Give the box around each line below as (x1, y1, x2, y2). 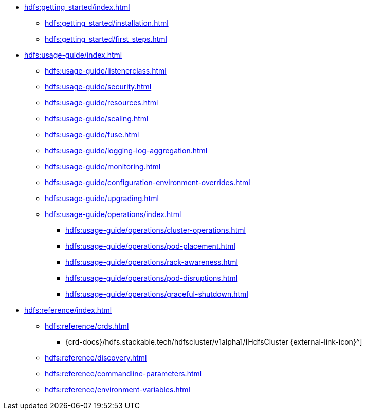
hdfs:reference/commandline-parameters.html (45, 369, 202, 378)
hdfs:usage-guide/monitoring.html (45, 162, 161, 171)
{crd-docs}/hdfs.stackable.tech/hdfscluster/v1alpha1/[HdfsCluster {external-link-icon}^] (65, 337, 362, 346)
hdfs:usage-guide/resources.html (45, 98, 158, 107)
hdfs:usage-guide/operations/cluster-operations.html (65, 226, 246, 235)
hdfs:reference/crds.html (45, 321, 129, 330)
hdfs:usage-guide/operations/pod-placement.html (65, 242, 236, 250)
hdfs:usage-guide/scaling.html (45, 114, 149, 123)
